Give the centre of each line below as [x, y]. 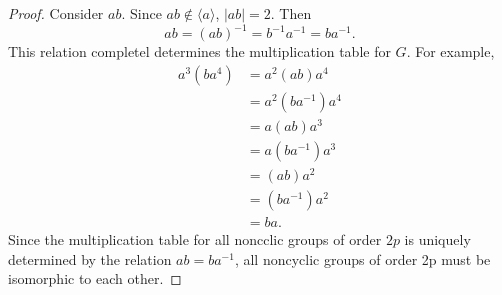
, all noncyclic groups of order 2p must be [362, 258]
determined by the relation [90, 258]
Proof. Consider [56, 13]
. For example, [450, 51]
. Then [291, 13]
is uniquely [437, 239]
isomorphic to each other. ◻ [95, 278]
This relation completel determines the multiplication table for [199, 51]
